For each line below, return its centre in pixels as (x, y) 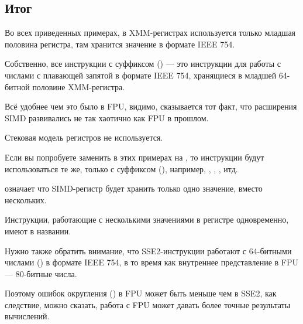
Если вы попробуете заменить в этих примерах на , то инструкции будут (135, 157)
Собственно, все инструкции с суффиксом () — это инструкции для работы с (143, 64)
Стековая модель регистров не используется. (84, 137)
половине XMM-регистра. (79, 86)
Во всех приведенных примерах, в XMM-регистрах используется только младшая (150, 33)
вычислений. (27, 316)
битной (17, 86)
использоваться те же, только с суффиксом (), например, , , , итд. (121, 168)
